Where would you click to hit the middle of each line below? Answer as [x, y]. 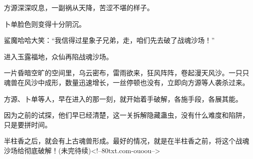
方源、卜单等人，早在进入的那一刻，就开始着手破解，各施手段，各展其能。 [123, 98]
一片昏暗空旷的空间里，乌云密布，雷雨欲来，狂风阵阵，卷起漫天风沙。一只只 [126, 73]
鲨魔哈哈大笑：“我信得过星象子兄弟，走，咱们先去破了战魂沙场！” [109, 40]
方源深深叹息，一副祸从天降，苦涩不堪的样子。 [79, 7]
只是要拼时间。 [28, 124]
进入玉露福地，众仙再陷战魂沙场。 [58, 56]
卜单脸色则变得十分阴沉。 [45, 24]
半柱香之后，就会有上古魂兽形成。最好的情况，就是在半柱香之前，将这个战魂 [126, 141]
